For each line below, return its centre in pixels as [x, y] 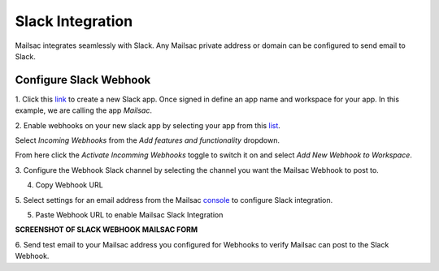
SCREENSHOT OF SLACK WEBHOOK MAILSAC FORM [106, 230]
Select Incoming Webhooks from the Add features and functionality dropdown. [148, 140]
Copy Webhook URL [69, 185]
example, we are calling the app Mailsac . [83, 110]
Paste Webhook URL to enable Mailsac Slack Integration [129, 214]
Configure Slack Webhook [83, 80]
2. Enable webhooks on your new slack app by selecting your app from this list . [148, 125]
